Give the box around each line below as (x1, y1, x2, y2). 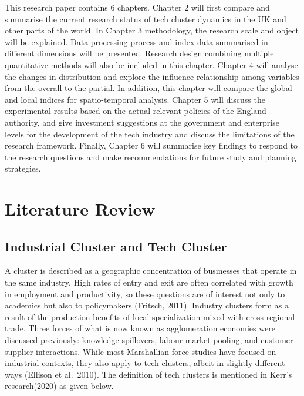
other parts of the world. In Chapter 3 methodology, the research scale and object (5, 24, 299, 36)
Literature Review (5, 197, 156, 221)
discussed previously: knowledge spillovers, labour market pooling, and (5, 334, 258, 346)
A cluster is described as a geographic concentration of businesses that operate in (5, 264, 297, 277)
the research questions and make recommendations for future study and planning (5, 150, 296, 163)
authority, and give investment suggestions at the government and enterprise (5, 116, 279, 128)
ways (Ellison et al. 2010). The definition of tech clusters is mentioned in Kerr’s (5, 368, 292, 380)
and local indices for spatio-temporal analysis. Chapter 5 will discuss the (5, 93, 265, 105)
